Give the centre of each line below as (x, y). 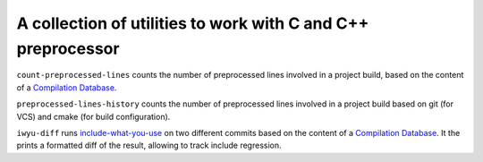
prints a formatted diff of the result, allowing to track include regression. (149, 145)
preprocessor (68, 48)
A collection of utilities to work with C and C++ (193, 23)
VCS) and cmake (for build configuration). (93, 116)
